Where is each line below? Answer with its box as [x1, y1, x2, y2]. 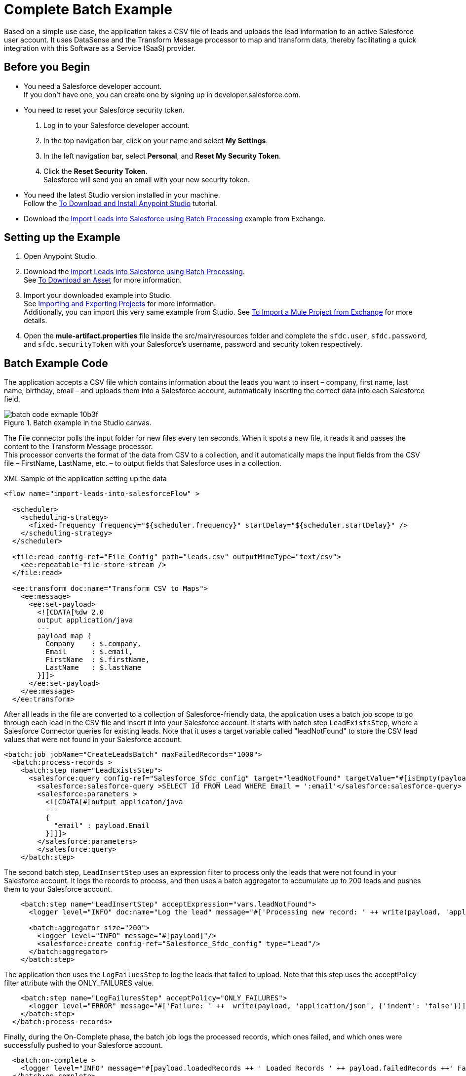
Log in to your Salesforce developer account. [43, 121, 190, 129]
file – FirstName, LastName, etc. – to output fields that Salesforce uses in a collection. [4, 459, 282, 468]
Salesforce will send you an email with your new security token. [43, 175, 250, 184]
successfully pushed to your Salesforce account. [4, 1041, 163, 1050]
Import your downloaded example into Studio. [24, 291, 172, 300]
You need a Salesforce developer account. [24, 82, 162, 90]
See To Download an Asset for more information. [24, 276, 182, 285]
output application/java [37, 616, 133, 624]
